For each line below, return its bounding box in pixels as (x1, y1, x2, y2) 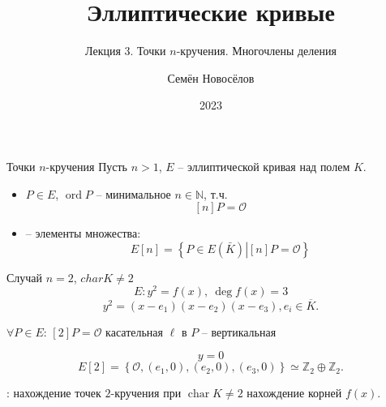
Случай (6, 268, 43, 285)
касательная (105, 323, 163, 340)
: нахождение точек (6, 384, 101, 401)
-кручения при (110, 384, 182, 401)
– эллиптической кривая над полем (178, 157, 350, 174)
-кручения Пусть (45, 157, 128, 174)
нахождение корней (247, 384, 342, 401)
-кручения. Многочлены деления (176, 42, 337, 59)
